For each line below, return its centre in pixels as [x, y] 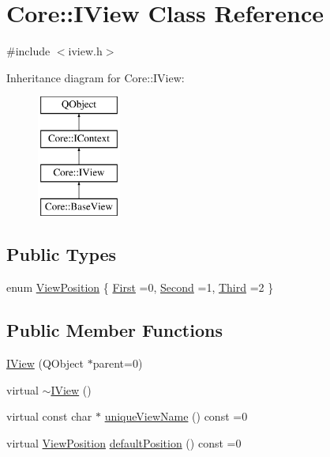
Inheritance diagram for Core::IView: [96, 77]
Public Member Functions [114, 330]
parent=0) [118, 363]
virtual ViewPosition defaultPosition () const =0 [124, 442]
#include [28, 51]
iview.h [85, 51]
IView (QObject [45, 363]
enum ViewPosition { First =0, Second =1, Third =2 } [140, 287]
